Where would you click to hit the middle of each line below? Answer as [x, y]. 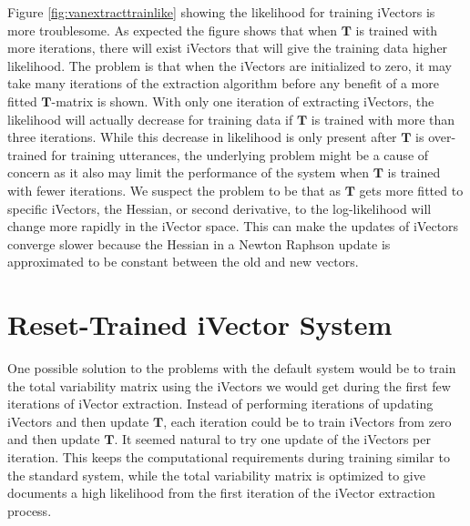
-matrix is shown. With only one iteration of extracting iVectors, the [243, 101]
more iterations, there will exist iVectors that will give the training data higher [228, 48]
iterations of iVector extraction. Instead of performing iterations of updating [220, 404]
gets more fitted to [411, 190]
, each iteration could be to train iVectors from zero [307, 421]
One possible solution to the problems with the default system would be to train [232, 368]
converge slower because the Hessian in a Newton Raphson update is [199, 243]
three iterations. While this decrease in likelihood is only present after [202, 137]
